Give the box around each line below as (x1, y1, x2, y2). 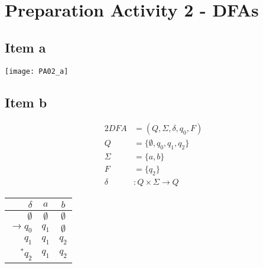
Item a (5, 38, 46, 56)
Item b (5, 93, 47, 111)
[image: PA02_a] (5, 67, 69, 76)
